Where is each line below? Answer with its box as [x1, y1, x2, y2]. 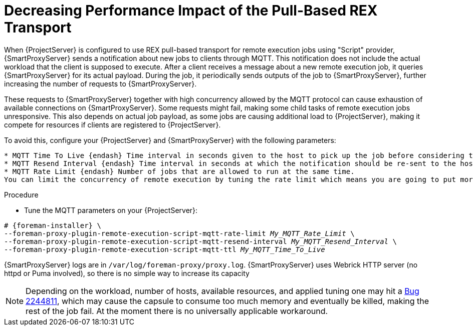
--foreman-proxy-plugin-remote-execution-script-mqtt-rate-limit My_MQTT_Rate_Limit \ [4, 229, 355, 237]
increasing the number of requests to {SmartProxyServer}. [4, 79, 197, 88]
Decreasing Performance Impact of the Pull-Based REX [4, 2, 378, 19]
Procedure [4, 190, 39, 199]
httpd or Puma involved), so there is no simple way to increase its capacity [4, 268, 250, 277]
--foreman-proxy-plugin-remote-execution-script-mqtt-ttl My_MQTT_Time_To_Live [4, 245, 325, 253]
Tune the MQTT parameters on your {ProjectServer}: [24, 205, 198, 214]
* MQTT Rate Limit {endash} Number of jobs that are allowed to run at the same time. [4, 167, 355, 175]
